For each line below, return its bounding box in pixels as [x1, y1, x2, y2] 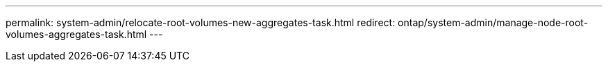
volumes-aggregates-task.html [6, 28, 147, 40]
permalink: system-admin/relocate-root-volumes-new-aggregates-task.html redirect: [6, 17, 396, 28]
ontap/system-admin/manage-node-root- [398, 17, 589, 28]
